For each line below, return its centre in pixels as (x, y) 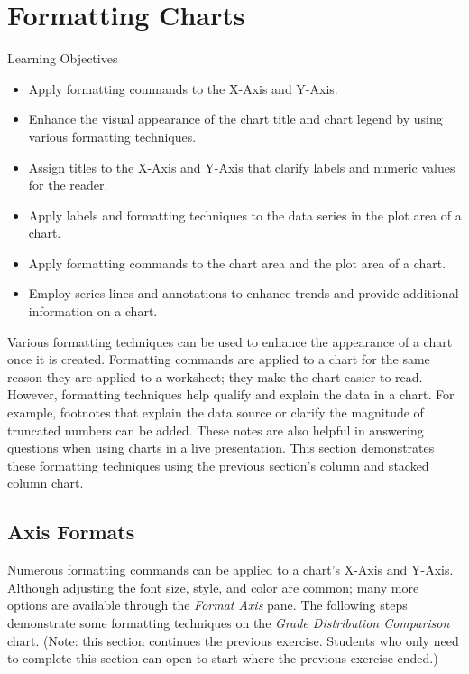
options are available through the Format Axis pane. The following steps (207, 605)
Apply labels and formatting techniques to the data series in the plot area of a (245, 215)
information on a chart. (93, 311)
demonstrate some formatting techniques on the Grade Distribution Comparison (229, 622)
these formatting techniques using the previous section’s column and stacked (218, 465)
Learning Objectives (63, 58)
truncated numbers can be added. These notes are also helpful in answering (216, 430)
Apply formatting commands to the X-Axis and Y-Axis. (183, 88)
